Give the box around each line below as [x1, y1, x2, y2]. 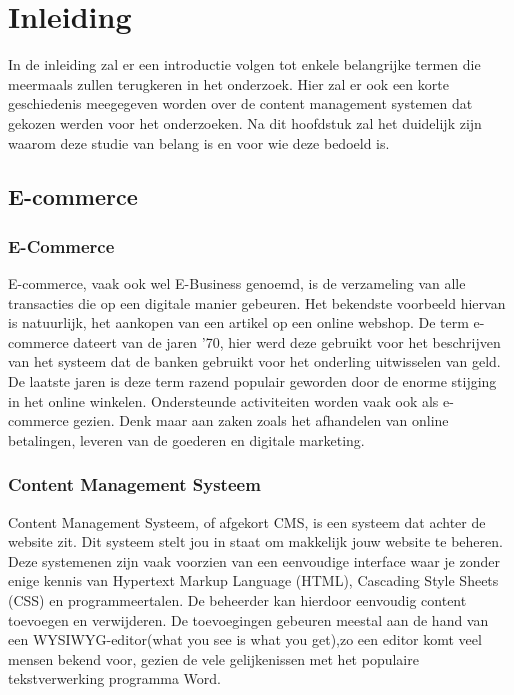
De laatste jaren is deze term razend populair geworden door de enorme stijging [8, 371, 497, 392]
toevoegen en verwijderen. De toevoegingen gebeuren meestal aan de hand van [8, 609, 489, 630]
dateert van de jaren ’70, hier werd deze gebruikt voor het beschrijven [73, 331, 501, 352]
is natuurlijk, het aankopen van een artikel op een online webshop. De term [8, 312, 469, 333]
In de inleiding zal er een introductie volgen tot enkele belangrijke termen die [8, 54, 481, 75]
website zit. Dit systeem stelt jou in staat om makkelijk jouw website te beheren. [8, 531, 503, 552]
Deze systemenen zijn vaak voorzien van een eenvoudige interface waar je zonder [8, 550, 500, 571]
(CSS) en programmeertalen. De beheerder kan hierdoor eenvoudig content [8, 590, 467, 611]
